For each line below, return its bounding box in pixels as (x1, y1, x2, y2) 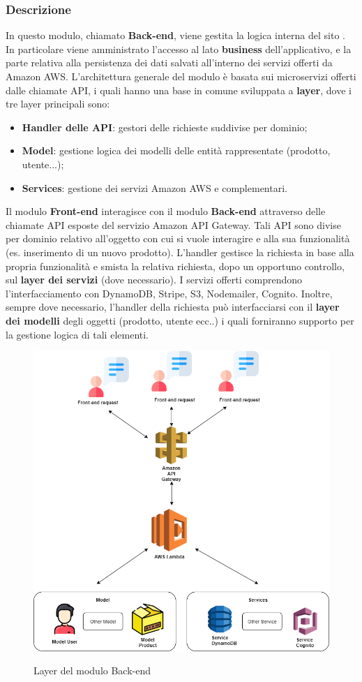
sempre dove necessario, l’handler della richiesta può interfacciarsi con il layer (6, 299, 340, 314)
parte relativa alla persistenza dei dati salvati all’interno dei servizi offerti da (6, 55, 333, 70)
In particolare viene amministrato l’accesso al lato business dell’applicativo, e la (6, 41, 352, 56)
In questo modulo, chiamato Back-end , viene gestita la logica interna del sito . (6, 28, 345, 43)
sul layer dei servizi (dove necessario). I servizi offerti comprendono (6, 272, 303, 287)
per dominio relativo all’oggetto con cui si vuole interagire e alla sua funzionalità (6, 231, 350, 246)
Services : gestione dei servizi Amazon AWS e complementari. (22, 180, 287, 195)
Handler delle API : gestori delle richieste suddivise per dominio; (22, 119, 308, 134)
